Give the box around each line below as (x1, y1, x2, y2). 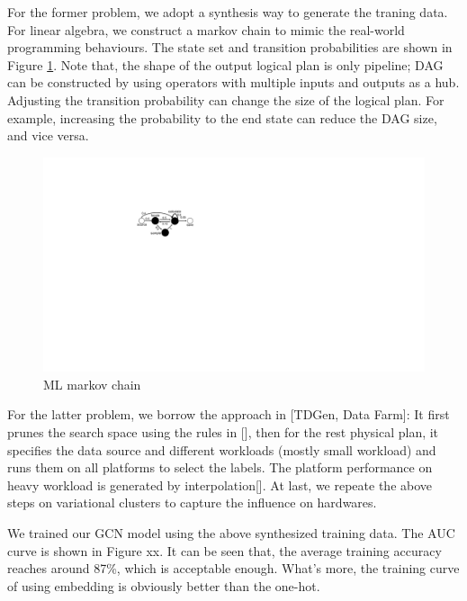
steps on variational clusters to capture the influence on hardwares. (7, 493, 377, 512)
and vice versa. (7, 126, 89, 145)
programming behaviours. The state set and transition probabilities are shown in (7, 38, 453, 57)
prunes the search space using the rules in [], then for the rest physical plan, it (7, 423, 439, 442)
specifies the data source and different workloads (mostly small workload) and (7, 440, 436, 459)
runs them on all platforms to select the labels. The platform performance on (7, 458, 433, 477)
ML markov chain (43, 374, 141, 393)
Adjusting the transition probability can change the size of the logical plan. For (7, 90, 445, 109)
